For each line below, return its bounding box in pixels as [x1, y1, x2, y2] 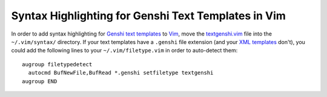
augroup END [22, 78, 58, 84]
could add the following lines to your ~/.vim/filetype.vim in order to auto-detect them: [11, 47, 238, 54]
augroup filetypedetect [22, 61, 93, 67]
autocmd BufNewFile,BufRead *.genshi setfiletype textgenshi [28, 69, 214, 77]
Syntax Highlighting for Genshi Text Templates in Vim [11, 9, 286, 22]
